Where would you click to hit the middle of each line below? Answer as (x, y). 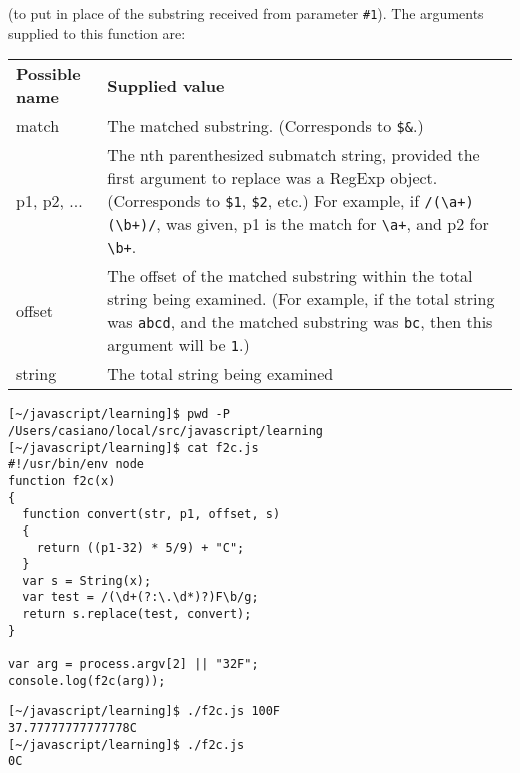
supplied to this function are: (97, 32)
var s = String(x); (87, 580)
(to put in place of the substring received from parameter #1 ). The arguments (246, 13)
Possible (48, 74)
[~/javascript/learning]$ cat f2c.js (133, 447)
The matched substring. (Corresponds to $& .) (265, 126)
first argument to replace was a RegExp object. (272, 178)
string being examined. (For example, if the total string (301, 299)
